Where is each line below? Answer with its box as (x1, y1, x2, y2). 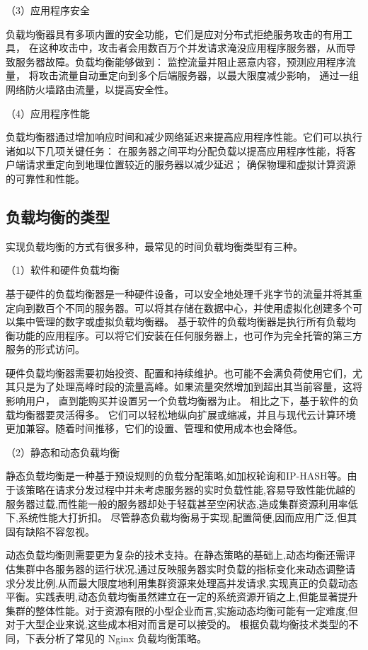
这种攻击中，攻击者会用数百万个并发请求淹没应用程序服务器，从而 (38, 40, 346, 55)
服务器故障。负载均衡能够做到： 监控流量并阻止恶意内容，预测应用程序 (15, 54, 346, 69)
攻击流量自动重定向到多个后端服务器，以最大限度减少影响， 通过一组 (38, 68, 360, 83)
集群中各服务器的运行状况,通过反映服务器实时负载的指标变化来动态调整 (15, 562, 345, 576)
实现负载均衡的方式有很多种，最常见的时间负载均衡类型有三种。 (6, 238, 303, 253)
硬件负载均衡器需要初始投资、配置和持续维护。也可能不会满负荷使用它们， (6, 365, 352, 380)
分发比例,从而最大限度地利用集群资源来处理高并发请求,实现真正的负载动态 (15, 575, 358, 590)
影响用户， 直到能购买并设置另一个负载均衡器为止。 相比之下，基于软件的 (6, 393, 350, 408)
